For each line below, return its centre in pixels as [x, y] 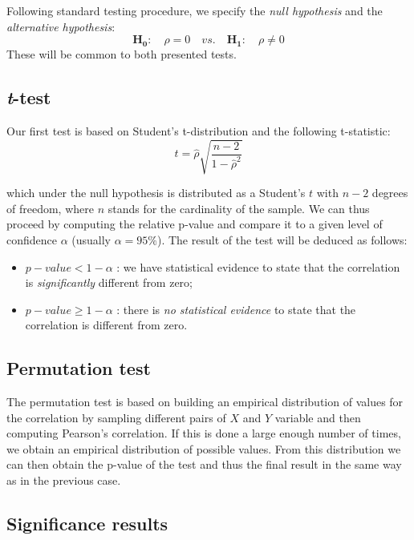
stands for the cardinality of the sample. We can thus [239, 208]
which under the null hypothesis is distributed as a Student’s [156, 193]
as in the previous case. [64, 480]
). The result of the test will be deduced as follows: [282, 239]
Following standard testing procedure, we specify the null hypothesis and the [195, 10]
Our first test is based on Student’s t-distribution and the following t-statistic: [199, 130]
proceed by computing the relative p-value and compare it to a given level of [195, 224]
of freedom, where [50, 208]
